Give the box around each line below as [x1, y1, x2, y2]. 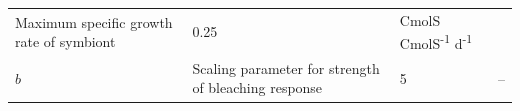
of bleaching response [192, 77, 323, 98]
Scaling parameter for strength [192, 57, 380, 78]
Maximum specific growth [15, 11, 173, 32]
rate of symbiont [15, 31, 116, 52]
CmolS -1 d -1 [399, 30, 473, 53]
